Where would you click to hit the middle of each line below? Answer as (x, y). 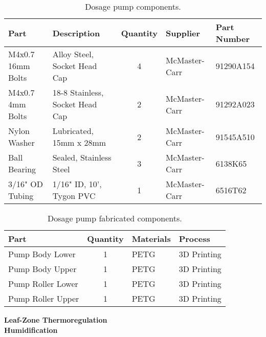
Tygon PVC (74, 196)
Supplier (183, 33)
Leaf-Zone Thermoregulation (56, 320)
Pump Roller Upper (44, 298)
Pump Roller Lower (43, 284)
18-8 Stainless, (78, 92)
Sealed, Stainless (82, 157)
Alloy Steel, (73, 54)
